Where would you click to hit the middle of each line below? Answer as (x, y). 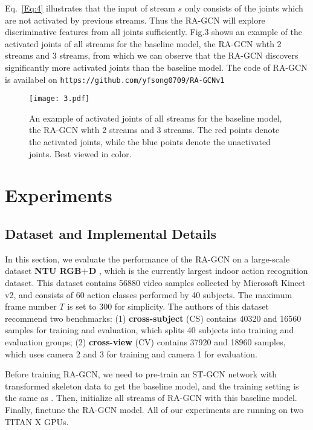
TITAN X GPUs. (37, 421)
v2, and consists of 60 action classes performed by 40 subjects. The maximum (149, 294)
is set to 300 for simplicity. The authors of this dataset (168, 306)
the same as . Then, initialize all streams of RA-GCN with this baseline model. (151, 398)
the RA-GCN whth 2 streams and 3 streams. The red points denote (154, 130)
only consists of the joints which (244, 8)
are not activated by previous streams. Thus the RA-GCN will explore (135, 20)
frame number (31, 306)
